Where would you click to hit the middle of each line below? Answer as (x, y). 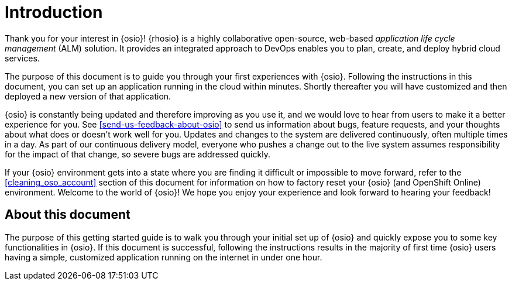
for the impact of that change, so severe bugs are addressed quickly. (138, 154)
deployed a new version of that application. (88, 96)
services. (22, 58)
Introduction (54, 12)
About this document (68, 215)
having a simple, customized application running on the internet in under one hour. (164, 257)
